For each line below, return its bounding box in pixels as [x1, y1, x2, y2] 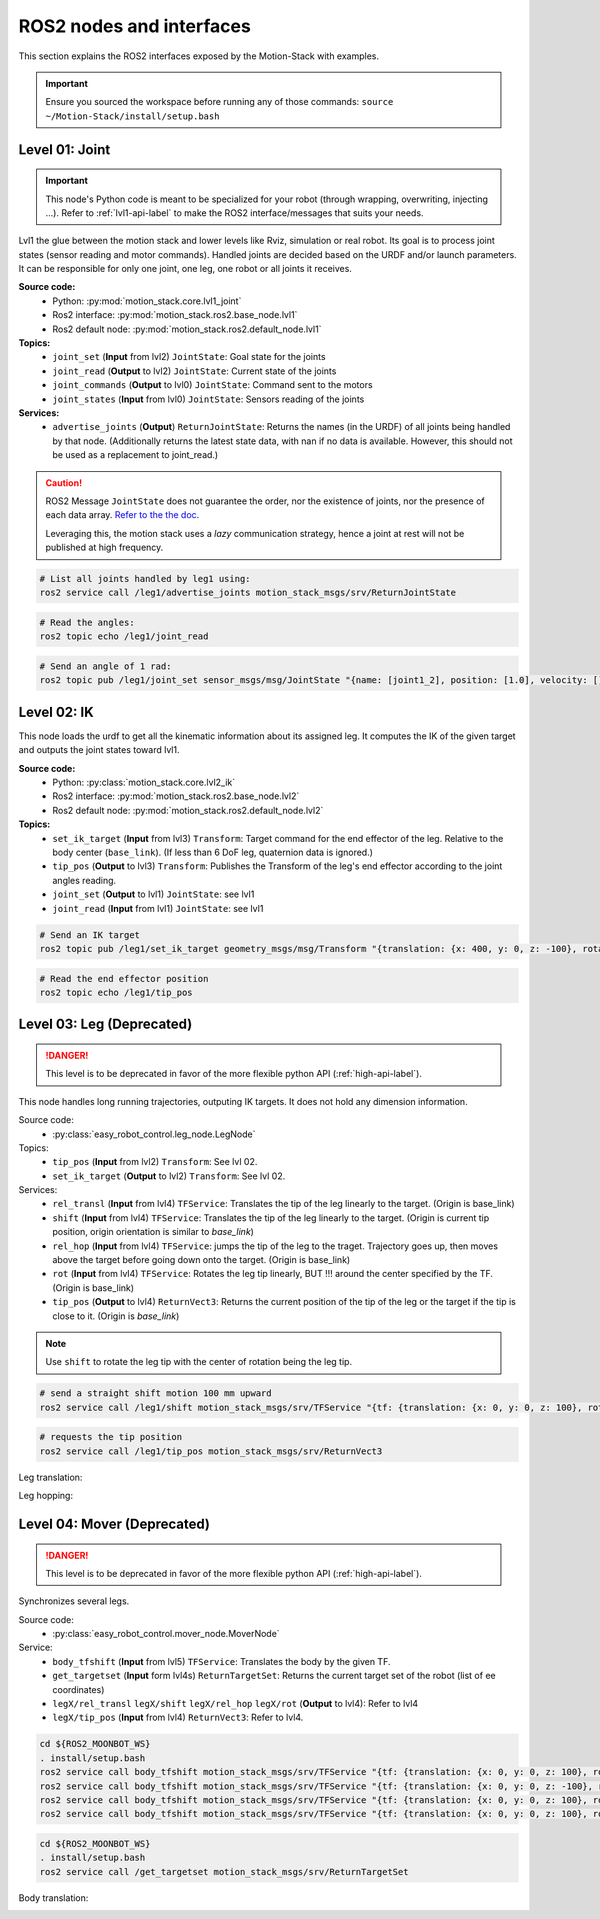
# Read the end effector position [39, 973, 209, 984]
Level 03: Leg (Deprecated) [18, 1016, 193, 1033]
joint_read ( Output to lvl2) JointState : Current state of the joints [52, 365, 337, 377]
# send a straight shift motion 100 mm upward [39, 1388, 272, 1399]
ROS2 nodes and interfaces [18, 15, 252, 37]
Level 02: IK [18, 703, 94, 720]
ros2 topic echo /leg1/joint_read [39, 631, 209, 642]
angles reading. [52, 874, 117, 886]
